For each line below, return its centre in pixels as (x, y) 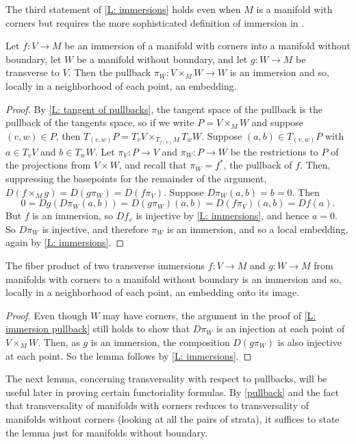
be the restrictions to (274, 151)
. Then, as (59, 342)
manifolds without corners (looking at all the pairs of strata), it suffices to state (173, 418)
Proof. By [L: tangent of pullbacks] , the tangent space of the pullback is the (164, 109)
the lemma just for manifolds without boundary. (107, 432)
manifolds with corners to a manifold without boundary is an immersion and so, (174, 279)
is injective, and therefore (95, 229)
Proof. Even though (47, 315)
